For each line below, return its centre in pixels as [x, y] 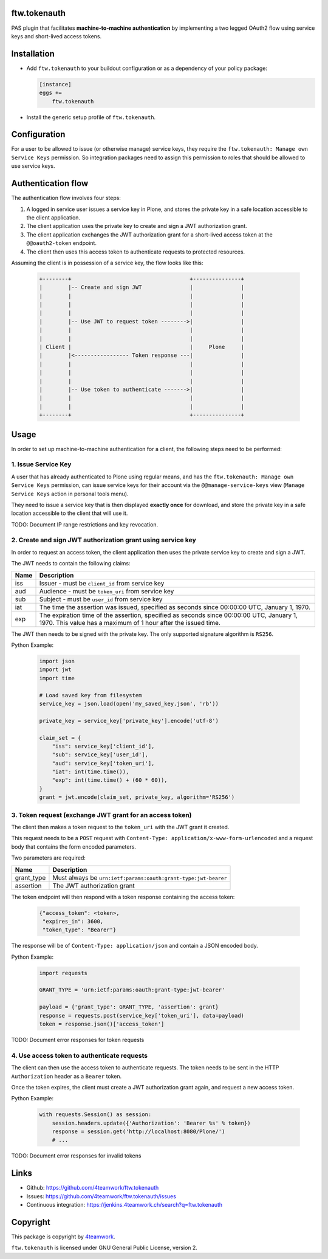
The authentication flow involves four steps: [66, 198]
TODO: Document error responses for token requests [78, 1040]
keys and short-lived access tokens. [56, 36]
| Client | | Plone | [142, 347]
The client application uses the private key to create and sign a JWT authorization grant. [137, 226]
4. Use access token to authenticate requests [80, 1055]
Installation [33, 54]
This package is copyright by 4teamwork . [63, 1237]
